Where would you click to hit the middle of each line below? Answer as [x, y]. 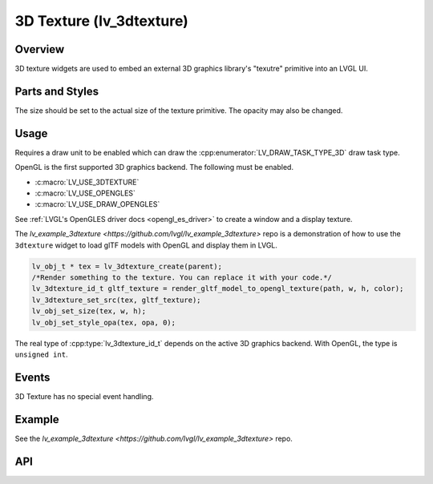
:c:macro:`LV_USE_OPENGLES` [85, 193]
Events [32, 377]
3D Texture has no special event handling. [84, 396]
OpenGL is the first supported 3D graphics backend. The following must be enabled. [154, 167]
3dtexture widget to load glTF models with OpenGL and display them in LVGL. [146, 245]
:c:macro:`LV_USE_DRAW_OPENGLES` [97, 204]
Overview [40, 49]
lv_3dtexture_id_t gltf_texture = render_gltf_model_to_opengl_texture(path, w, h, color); [218, 289]
